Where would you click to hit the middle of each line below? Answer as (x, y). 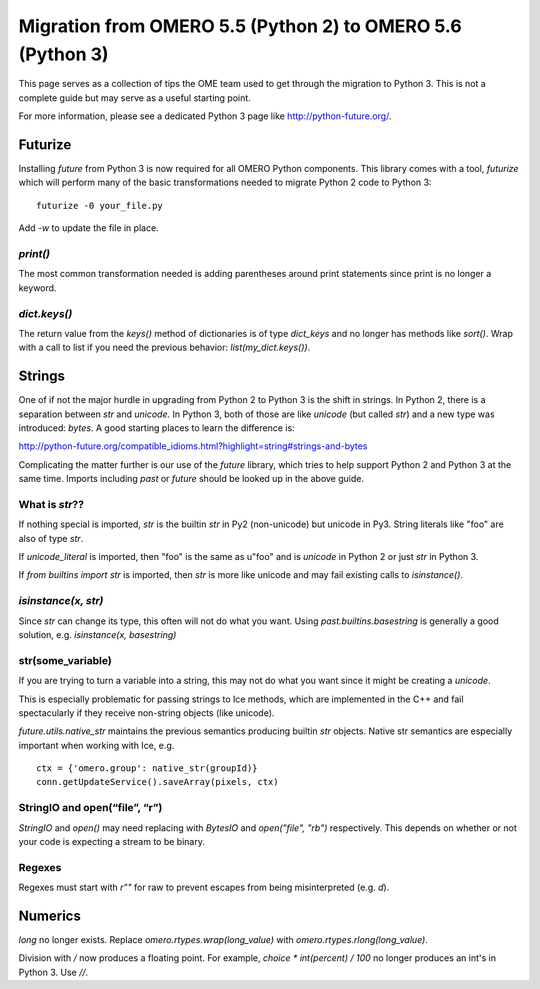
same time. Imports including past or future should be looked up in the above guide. (191, 479)
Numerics (50, 915)
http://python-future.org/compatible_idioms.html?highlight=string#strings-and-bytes (193, 446)
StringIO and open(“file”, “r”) (90, 808)
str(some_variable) (65, 660)
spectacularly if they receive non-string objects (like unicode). (146, 712)
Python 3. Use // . (53, 972)
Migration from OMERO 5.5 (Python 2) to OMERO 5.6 (240, 26)
